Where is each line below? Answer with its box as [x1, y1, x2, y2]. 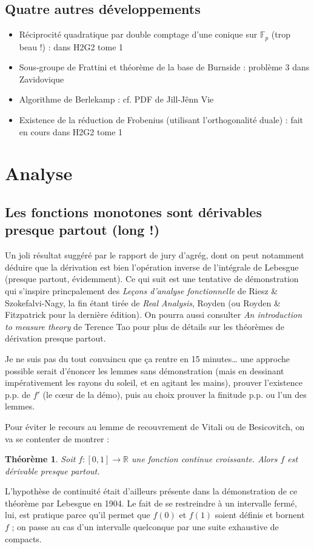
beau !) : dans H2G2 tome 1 [19, 40, 124, 53]
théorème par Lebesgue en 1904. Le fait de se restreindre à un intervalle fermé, [5, 496, 297, 509]
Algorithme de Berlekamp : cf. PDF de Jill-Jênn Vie [19, 93, 214, 106]
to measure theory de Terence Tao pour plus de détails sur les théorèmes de [5, 320, 284, 332]
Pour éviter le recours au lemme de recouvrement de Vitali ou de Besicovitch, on [5, 420, 305, 433]
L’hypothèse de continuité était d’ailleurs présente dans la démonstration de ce [5, 485, 298, 497]
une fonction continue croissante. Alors [132, 453, 278, 465]
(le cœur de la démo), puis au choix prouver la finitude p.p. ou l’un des [42, 388, 307, 400]
